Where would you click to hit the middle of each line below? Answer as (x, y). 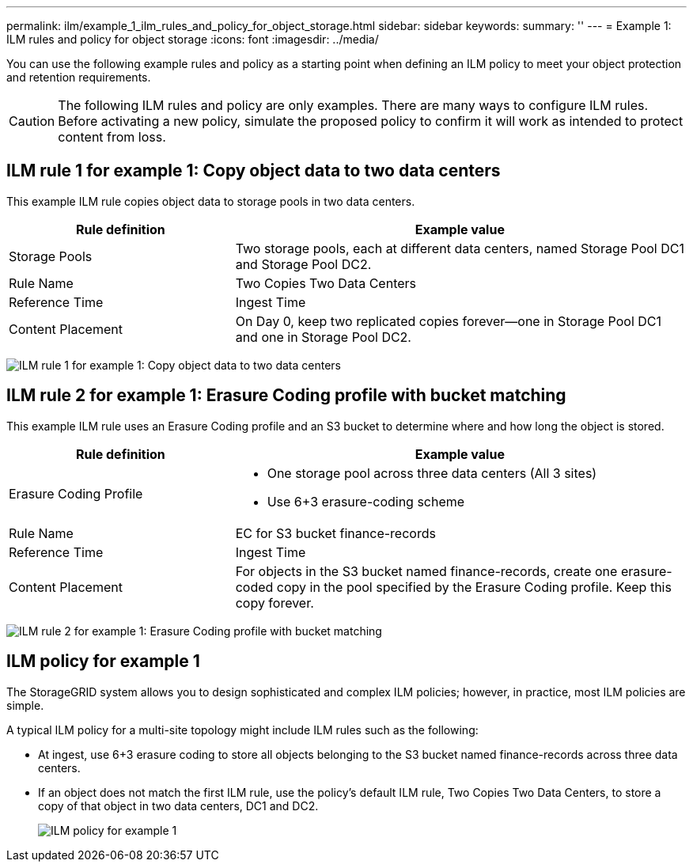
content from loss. (112, 137)
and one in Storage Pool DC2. (323, 337)
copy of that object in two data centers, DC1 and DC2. (178, 805)
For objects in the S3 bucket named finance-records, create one (426, 571)
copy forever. (275, 603)
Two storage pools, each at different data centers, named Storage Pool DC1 (460, 248)
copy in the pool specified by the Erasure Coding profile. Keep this (474, 587)
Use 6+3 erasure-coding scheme (366, 501)
